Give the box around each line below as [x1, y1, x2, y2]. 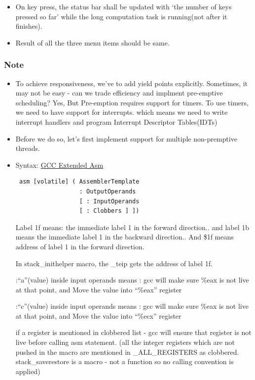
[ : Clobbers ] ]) [79, 207, 140, 215]
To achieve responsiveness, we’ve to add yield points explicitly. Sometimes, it [15, 78, 248, 88]
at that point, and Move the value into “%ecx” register [15, 310, 182, 321]
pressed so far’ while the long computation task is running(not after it [15, 11, 227, 21]
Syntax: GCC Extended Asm [15, 159, 104, 170]
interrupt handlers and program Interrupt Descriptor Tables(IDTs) [15, 116, 218, 127]
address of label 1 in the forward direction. [15, 241, 145, 251]
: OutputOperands [79, 188, 136, 195]
